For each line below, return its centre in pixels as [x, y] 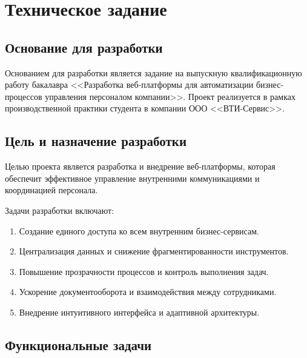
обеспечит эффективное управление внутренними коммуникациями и [132, 178]
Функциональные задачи [78, 344]
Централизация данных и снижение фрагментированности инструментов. [154, 251]
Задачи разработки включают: [60, 210]
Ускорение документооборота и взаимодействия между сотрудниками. [148, 292]
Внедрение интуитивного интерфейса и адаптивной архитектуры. [139, 312]
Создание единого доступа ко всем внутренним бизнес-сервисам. [139, 230]
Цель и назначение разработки [96, 141]
